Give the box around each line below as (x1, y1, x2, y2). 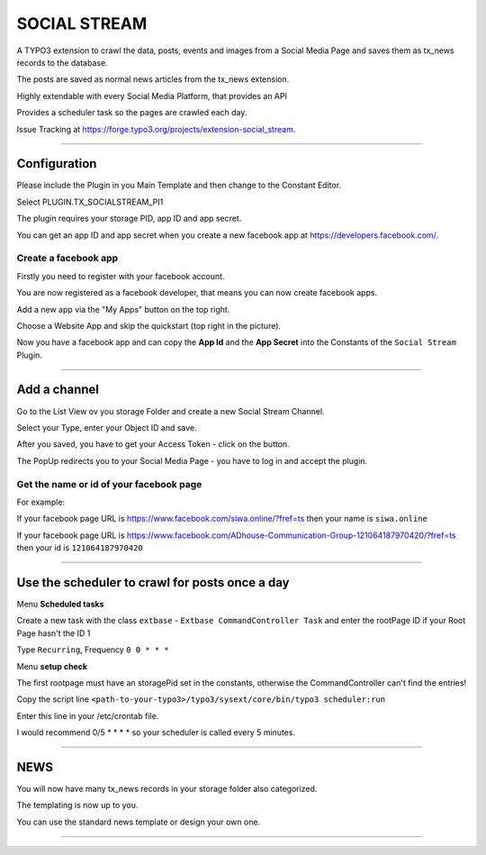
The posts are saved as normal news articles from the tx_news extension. (16, 74, 290, 85)
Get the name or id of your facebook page (16, 478, 202, 490)
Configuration (16, 156, 97, 171)
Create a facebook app (16, 252, 119, 265)
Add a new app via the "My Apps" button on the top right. (16, 304, 230, 314)
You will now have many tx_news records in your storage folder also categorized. (16, 784, 318, 794)
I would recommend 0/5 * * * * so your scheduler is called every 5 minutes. (16, 727, 296, 738)
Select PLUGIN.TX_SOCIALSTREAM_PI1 (16, 196, 164, 207)
